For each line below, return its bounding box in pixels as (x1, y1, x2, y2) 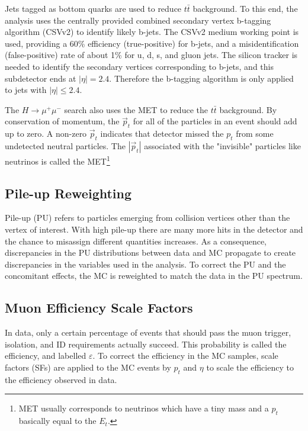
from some (236, 127, 274, 140)
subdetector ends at (5, 72, 76, 84)
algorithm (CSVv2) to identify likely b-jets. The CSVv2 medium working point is (5, 25, 299, 38)
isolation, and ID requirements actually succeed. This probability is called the (5, 337, 287, 350)
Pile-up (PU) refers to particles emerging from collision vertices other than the (5, 211, 290, 224)
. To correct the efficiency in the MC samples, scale (92, 349, 278, 362)
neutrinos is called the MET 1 (5, 153, 110, 167)
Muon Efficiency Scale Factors (5, 298, 193, 317)
